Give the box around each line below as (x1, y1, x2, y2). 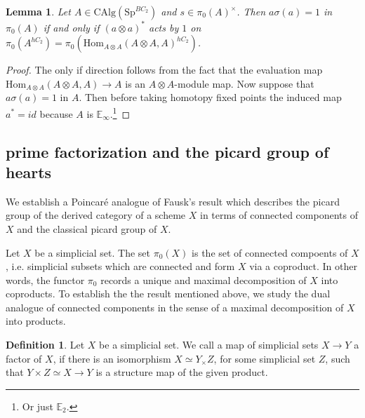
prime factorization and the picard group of (6, 140, 329, 162)
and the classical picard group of (17, 221, 157, 236)
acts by (149, 20, 179, 34)
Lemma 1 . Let (6, 4, 71, 18)
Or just (22, 398, 53, 413)
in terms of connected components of (199, 208, 358, 222)
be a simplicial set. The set (34, 245, 151, 259)
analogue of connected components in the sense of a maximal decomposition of (6, 299, 344, 314)
